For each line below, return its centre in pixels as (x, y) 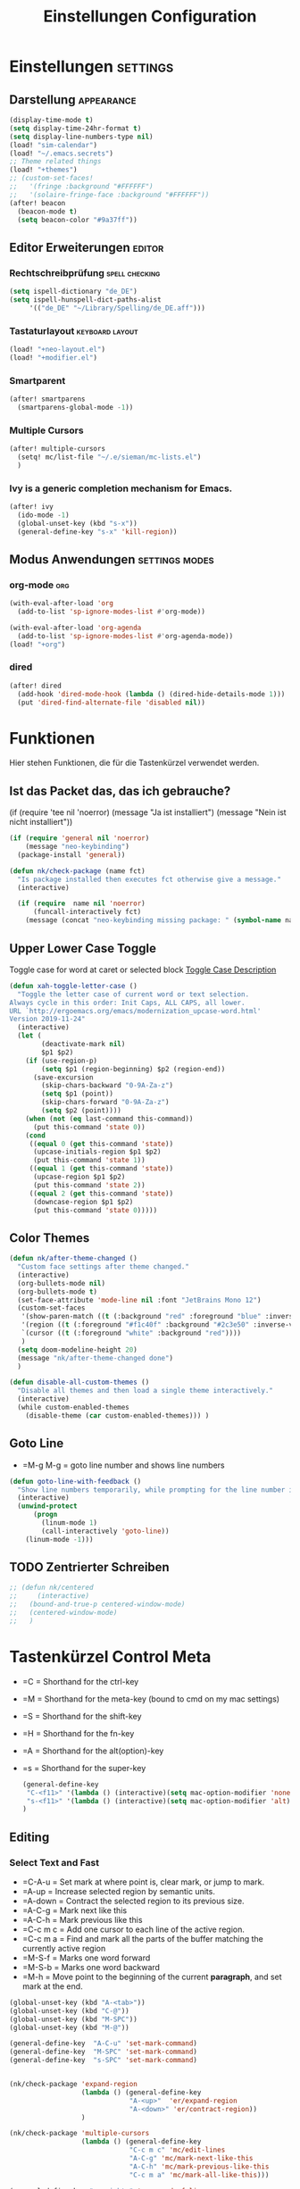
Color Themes (50, 1238)
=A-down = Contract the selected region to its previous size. (133, 1901)
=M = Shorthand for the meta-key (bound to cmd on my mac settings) (150, 1699)
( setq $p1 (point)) (78, 1094)
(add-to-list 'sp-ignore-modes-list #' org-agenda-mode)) (125, 636)
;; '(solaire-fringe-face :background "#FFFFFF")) (109, 195)
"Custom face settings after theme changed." (104, 1267)
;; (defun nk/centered (51, 1588)
